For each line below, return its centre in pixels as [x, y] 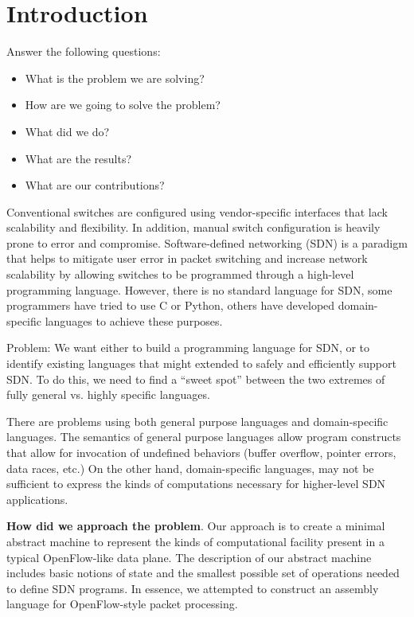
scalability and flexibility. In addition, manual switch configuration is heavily [193, 227]
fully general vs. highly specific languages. [108, 394]
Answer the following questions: [84, 51]
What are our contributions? [95, 185]
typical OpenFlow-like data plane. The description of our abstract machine [189, 557]
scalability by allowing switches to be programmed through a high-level [180, 274]
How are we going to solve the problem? [123, 105]
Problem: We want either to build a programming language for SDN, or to [188, 348]
